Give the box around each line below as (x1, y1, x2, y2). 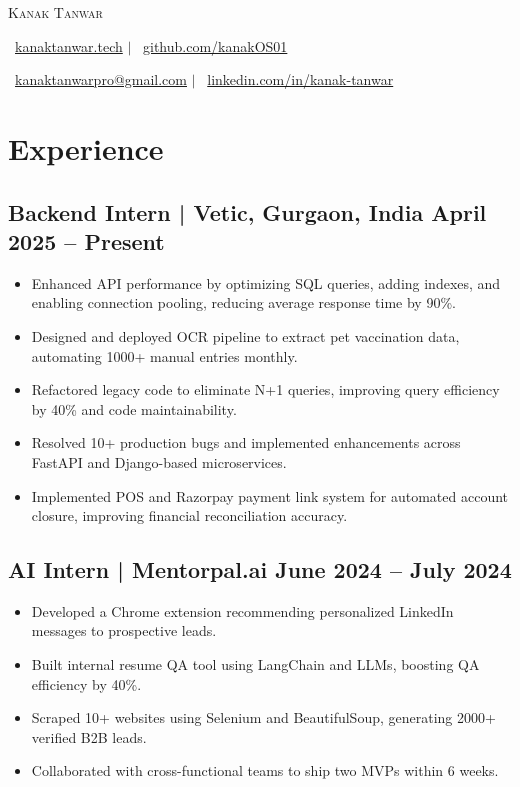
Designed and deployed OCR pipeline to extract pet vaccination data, (31, 325, 460, 346)
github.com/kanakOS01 (143, 35, 288, 56)
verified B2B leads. (31, 726, 147, 747)
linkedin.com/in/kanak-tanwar (207, 69, 394, 90)
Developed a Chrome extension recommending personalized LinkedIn (31, 600, 454, 621)
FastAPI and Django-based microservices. (31, 451, 287, 472)
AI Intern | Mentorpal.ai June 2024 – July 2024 (8, 554, 512, 585)
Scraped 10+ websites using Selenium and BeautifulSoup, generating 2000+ (31, 707, 496, 728)
